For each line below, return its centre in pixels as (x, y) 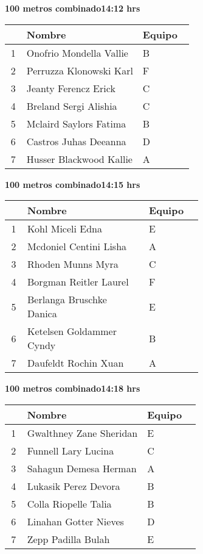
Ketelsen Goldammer (72, 331)
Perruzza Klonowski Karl (80, 70)
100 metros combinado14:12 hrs (73, 8)
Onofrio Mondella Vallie (77, 52)
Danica (42, 314)
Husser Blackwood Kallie (79, 159)
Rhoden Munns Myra (73, 264)
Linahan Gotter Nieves (75, 521)
